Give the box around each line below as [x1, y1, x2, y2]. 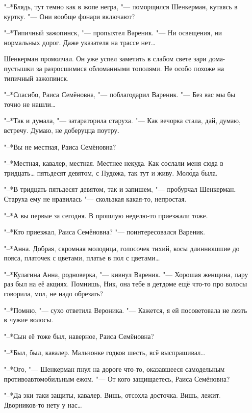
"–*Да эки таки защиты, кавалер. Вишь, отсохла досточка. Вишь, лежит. [4, 390, 221, 400]
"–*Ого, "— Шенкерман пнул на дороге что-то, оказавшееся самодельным [4, 364, 225, 374]
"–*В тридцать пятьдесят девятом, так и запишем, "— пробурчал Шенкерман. [4, 184, 236, 194]
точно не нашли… [4, 99, 56, 109]
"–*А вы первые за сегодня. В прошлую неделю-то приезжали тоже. [4, 210, 208, 220]
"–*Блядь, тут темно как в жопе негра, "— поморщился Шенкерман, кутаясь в [4, 1, 238, 11]
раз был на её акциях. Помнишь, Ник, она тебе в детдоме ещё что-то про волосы [4, 279, 247, 289]
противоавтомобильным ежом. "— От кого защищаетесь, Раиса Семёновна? [4, 373, 230, 384]
